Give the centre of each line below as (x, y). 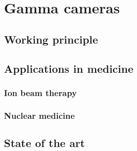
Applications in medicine (69, 68)
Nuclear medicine (40, 115)
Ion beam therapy (41, 92)
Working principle (51, 39)
